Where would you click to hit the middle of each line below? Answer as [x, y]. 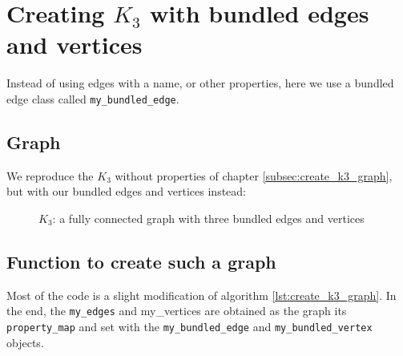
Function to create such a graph [141, 261]
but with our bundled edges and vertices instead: [126, 191]
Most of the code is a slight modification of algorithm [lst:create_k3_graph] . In [201, 295]
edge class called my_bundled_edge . [93, 98]
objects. [25, 342]
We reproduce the [50, 175]
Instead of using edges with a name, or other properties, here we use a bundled [200, 83]
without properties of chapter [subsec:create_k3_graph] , [254, 175]
